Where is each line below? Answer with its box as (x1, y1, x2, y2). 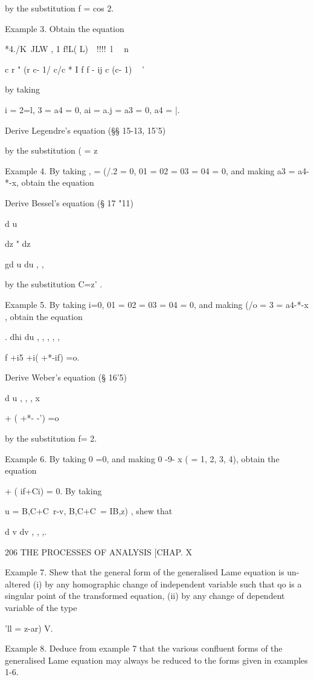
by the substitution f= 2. (5, 432, 97, 445)
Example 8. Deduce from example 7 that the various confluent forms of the (5, 642, 283, 655)
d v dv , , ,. (5, 525, 47, 538)
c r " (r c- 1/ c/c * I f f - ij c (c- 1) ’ (5, 62, 144, 75)
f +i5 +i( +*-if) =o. (5, 350, 80, 363)
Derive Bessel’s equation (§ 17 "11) (5, 196, 133, 209)
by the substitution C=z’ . (5, 278, 103, 290)
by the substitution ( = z (5, 144, 98, 157)
